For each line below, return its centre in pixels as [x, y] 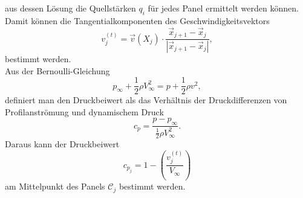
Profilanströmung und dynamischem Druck [84, 111]
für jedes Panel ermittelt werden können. [223, 8]
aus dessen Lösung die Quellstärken [70, 8]
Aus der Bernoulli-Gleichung [57, 70]
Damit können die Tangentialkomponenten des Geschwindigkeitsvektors [137, 20]
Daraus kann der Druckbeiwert [62, 144]
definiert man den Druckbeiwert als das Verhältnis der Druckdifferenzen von [146, 100]
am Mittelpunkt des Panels [55, 186]
